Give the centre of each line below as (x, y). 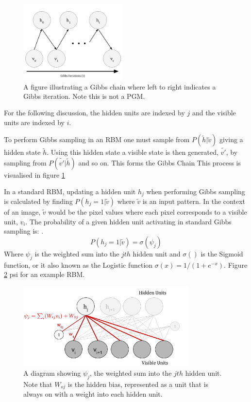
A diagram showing (52, 373)
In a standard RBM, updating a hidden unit (70, 191)
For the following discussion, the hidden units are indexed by (94, 112)
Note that (38, 384)
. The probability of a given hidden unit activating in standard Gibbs (128, 221)
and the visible (214, 112)
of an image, (22, 212)
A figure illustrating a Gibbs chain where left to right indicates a (120, 86)
